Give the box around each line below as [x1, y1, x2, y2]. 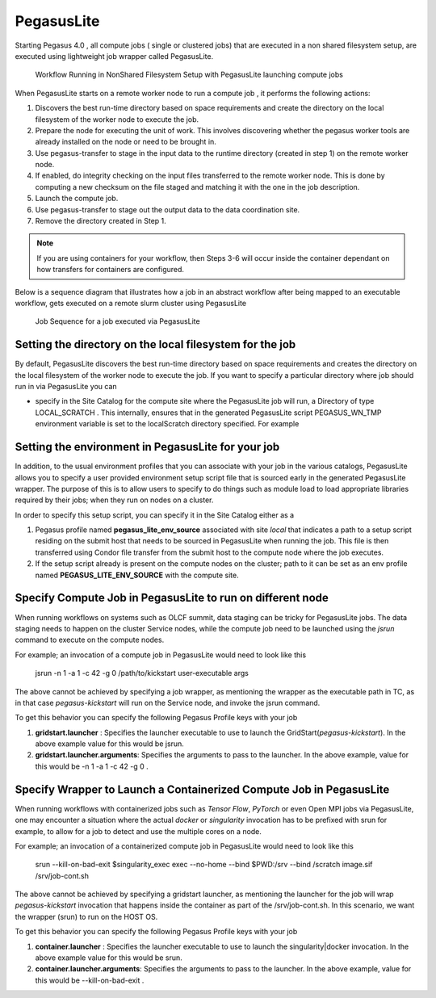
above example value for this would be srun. [35, 953, 182, 962]
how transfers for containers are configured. [36, 265, 185, 275]
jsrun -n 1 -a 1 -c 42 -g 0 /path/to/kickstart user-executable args [35, 669, 249, 678]
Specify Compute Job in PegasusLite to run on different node [15, 591, 329, 605]
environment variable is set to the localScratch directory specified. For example [35, 419, 300, 429]
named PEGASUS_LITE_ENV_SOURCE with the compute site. [35, 570, 239, 580]
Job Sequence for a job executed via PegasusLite [35, 317, 201, 326]
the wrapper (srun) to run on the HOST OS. [15, 912, 158, 921]
